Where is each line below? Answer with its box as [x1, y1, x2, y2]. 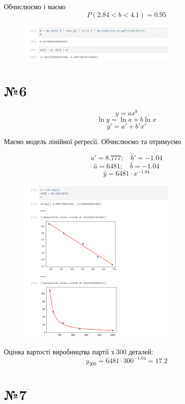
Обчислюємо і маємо [4, 1, 66, 11]
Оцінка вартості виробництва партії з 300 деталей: [4, 346, 153, 356]
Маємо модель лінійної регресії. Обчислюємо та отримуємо [4, 136, 181, 147]
